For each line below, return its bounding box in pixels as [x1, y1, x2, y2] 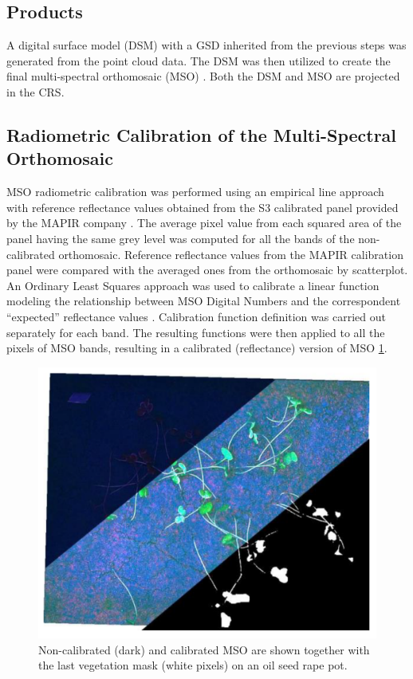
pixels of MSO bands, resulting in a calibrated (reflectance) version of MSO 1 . [6, 339, 387, 356]
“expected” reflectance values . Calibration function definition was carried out [6, 308, 386, 324]
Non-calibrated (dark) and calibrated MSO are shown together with [38, 641, 370, 657]
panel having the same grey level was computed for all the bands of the [6, 230, 355, 246]
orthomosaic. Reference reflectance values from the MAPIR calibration [58, 245, 403, 262]
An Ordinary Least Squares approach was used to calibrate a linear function [6, 277, 380, 293]
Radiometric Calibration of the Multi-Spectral [6, 122, 397, 147]
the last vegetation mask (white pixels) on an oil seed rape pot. [38, 657, 348, 673]
